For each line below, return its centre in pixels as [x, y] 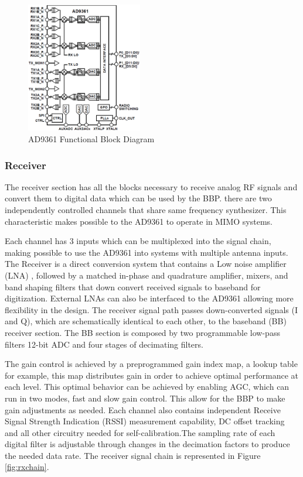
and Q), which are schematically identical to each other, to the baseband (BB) [146, 321]
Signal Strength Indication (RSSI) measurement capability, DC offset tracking [145, 421]
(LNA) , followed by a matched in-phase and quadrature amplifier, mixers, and [147, 275]
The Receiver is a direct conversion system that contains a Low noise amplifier [146, 264]
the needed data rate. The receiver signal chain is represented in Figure [133, 455]
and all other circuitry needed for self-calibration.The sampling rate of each [140, 432]
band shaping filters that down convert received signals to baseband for [133, 286]
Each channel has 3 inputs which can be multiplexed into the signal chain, [138, 241]
